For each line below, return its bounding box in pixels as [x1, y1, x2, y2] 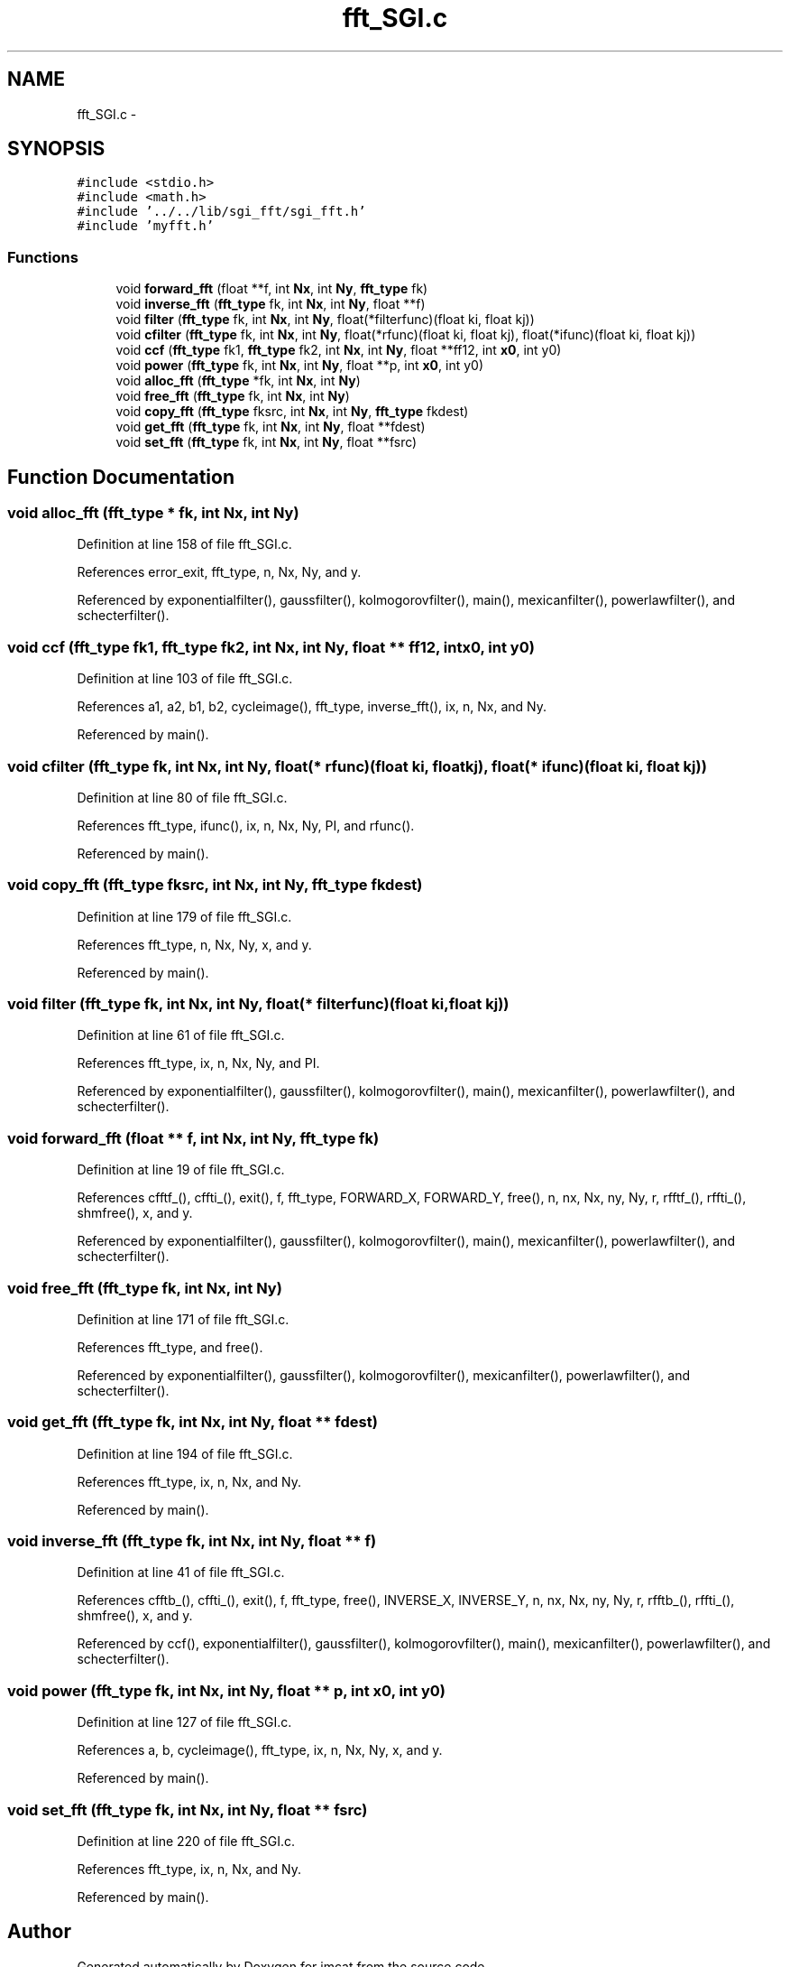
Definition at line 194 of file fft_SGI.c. [77, 1445, 293, 1461]
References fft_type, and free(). [77, 1339, 263, 1355]
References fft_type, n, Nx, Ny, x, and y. [77, 936, 312, 952]
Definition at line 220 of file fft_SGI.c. [77, 1832, 295, 1849]
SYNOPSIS [7, 137, 106, 161]
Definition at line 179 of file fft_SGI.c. [77, 908, 292, 924]
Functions [7, 247, 78, 266]
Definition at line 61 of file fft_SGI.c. [77, 1027, 285, 1044]
